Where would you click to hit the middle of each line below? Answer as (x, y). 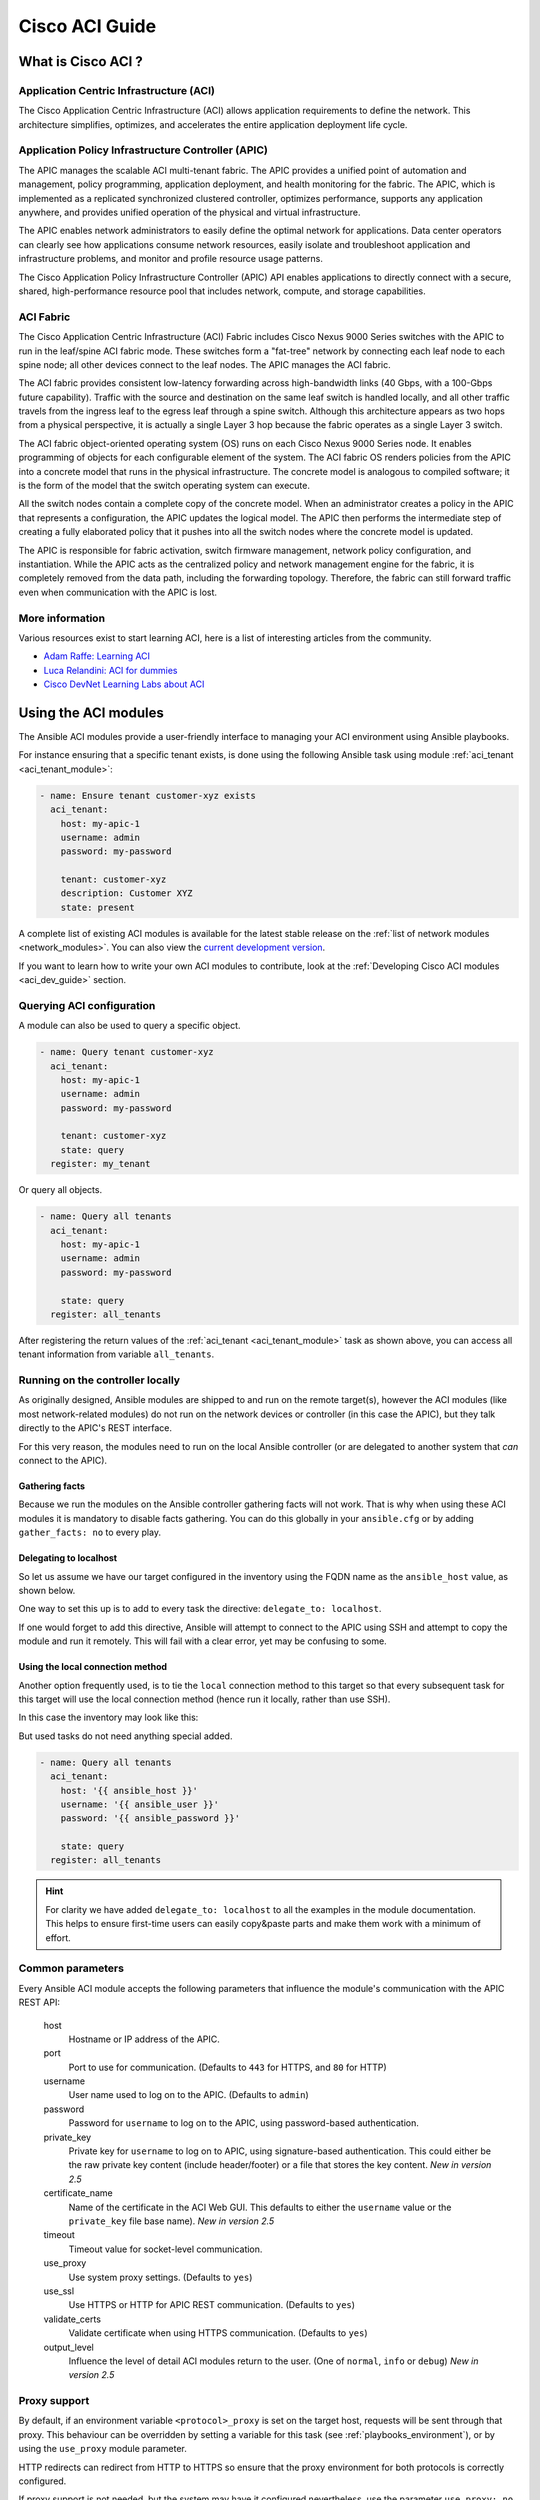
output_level (68, 2347)
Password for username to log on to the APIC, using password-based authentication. (244, 2123)
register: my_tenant (100, 1164)
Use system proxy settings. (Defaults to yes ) (160, 2277)
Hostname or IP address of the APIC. (144, 2039)
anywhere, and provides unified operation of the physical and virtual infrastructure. (189, 212)
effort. (58, 1937)
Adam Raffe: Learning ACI (96, 656)
